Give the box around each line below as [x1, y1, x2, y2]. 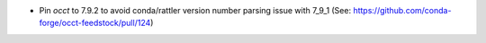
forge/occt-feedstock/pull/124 [39, 18, 151, 29]
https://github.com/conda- [352, 5, 452, 15]
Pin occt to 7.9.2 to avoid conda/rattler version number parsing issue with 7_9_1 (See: [39, 5, 351, 15]
